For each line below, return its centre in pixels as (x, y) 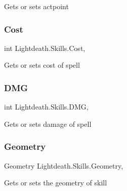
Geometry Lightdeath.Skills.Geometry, (64, 165)
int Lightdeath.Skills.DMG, (46, 107)
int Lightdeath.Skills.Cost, (45, 48)
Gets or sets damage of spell (48, 124)
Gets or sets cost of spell (42, 65)
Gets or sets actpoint (36, 6)
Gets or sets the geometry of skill (56, 183)
